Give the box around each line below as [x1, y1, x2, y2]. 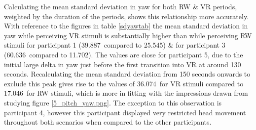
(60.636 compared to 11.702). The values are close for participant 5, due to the [4, 49, 243, 59]
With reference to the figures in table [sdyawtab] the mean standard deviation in [4, 21, 248, 31]
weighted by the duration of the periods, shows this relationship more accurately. [4, 11, 249, 21]
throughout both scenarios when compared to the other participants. [4, 117, 212, 127]
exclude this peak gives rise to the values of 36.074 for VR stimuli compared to [4, 78, 244, 88]
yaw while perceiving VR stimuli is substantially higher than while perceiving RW [4, 30, 252, 40]
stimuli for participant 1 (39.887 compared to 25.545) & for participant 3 [4, 40, 225, 50]
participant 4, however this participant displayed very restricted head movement [4, 107, 246, 117]
